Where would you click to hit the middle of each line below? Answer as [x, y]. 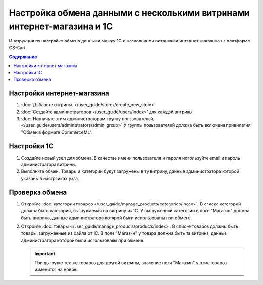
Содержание [23, 57]
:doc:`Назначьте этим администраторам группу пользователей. [88, 118]
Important [45, 254]
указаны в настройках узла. [50, 178]
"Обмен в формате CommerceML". [57, 132]
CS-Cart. [18, 48]
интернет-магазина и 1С [61, 26]
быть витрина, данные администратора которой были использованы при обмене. [107, 218]
